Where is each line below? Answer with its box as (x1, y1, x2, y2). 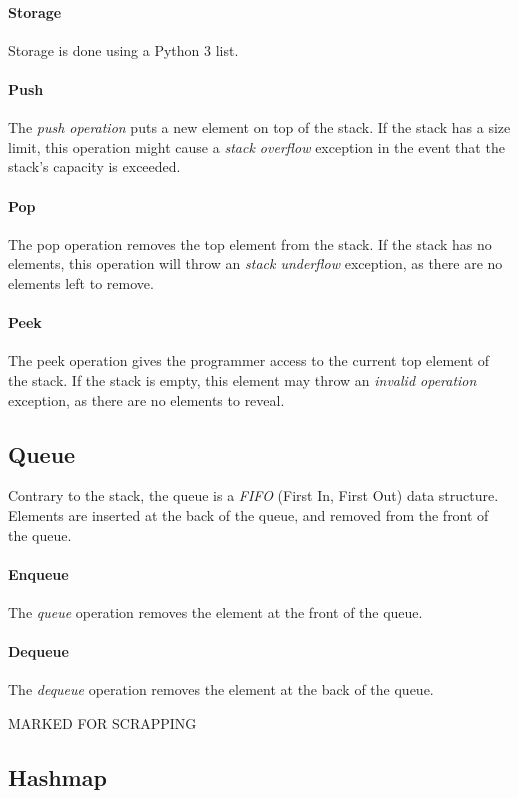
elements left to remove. (8, 272, 154, 293)
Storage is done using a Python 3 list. (8, 39, 239, 60)
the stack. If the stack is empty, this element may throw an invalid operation (8, 369, 477, 390)
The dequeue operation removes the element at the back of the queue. (8, 679, 434, 700)
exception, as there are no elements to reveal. (8, 389, 285, 410)
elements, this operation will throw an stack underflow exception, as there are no (8, 253, 503, 274)
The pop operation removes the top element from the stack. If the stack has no (8, 233, 492, 254)
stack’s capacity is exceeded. (8, 156, 181, 177)
